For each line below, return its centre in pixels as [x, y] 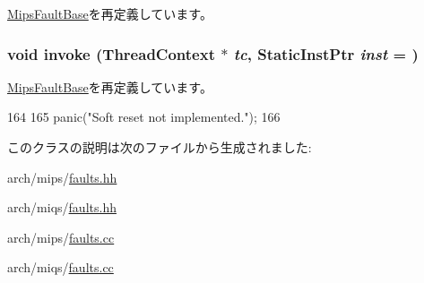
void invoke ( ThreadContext [111, 53]
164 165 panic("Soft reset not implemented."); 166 [144, 117]
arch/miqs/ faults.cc [61, 267]
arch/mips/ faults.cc [61, 237]
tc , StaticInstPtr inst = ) [326, 53]
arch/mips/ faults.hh [62, 177]
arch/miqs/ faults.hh [62, 207]
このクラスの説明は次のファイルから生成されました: [160, 147]
